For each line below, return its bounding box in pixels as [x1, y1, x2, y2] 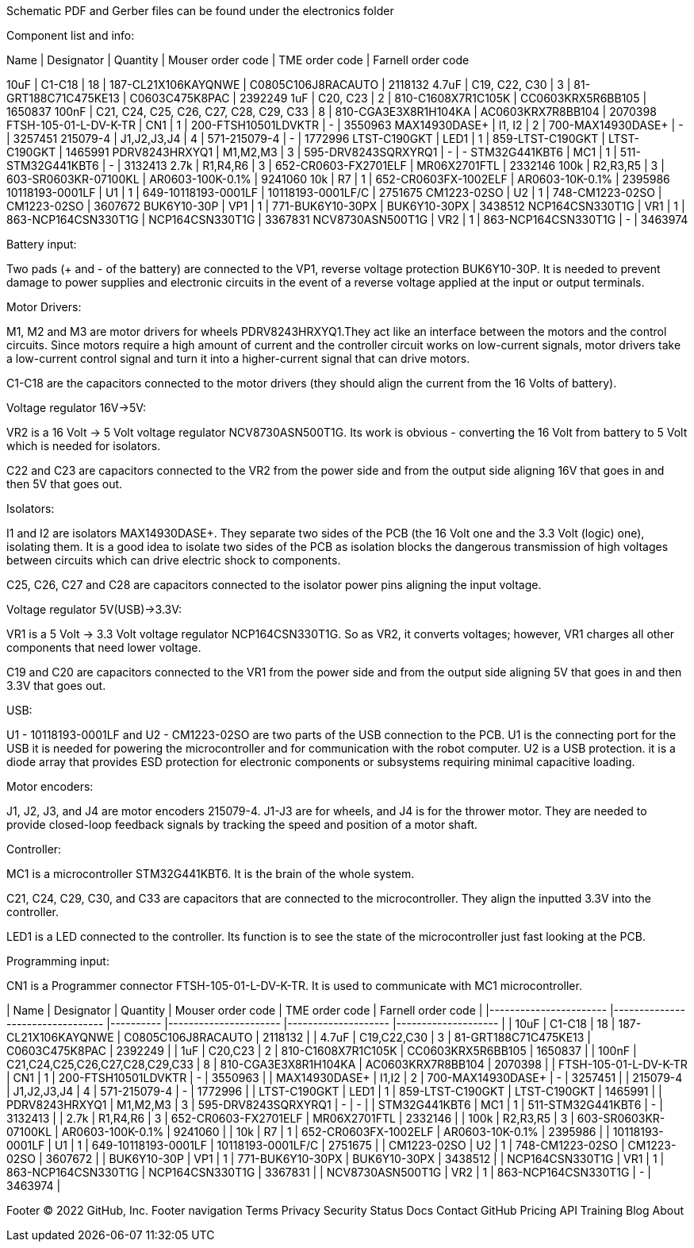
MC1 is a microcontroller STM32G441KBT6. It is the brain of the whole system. [6, 867, 415, 880]
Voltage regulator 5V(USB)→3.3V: [6, 603, 182, 616]
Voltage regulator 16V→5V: [6, 401, 147, 414]
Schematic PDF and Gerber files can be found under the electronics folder [6, 4, 394, 17]
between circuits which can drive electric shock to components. [6, 553, 341, 567]
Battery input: [6, 237, 77, 251]
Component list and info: [6, 29, 135, 42]
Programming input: [6, 954, 109, 968]
